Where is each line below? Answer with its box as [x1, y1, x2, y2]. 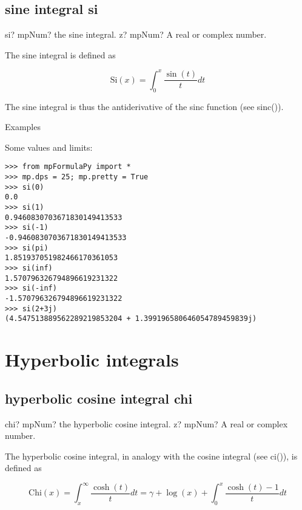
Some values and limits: [5, 140, 93, 153]
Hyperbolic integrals [5, 347, 179, 372]
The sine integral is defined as [5, 48, 116, 61]
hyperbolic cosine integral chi [5, 388, 193, 407]
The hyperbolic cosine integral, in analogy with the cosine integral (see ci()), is [5, 449, 298, 462]
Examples [5, 120, 41, 133]
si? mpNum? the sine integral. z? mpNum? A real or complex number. [5, 28, 267, 41]
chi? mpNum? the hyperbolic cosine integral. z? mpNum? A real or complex [5, 417, 288, 430]
